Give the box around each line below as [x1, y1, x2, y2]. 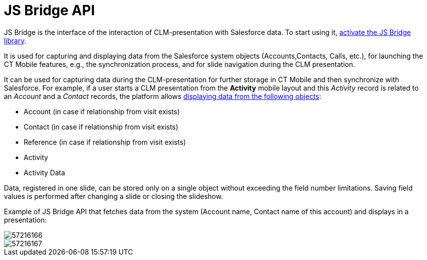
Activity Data [24, 168, 66, 177]
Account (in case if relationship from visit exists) [24, 107, 180, 116]
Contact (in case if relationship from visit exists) [24, 122, 178, 131]
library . [4, 36, 27, 45]
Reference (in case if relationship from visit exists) [24, 137, 186, 146]
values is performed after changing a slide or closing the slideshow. [4, 192, 223, 200]
